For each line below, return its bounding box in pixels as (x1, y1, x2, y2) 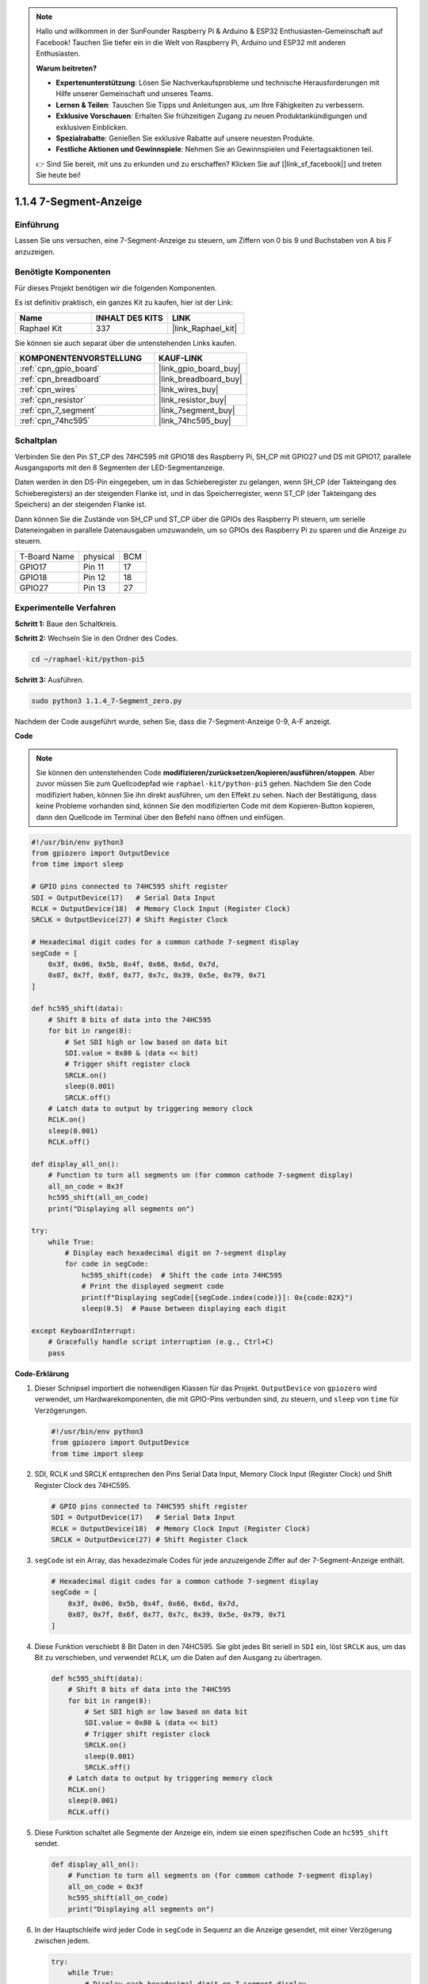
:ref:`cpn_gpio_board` (19, 363, 100, 374)
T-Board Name (19, 551, 75, 562)
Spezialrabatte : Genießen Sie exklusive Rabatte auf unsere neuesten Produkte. (55, 133, 315, 143)
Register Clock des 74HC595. (34, 1480, 131, 1490)
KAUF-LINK (159, 352, 204, 363)
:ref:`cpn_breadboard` (19, 373, 102, 384)
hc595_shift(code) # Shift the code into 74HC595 (81, 1271, 283, 1279)
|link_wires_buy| (159, 383, 219, 394)
